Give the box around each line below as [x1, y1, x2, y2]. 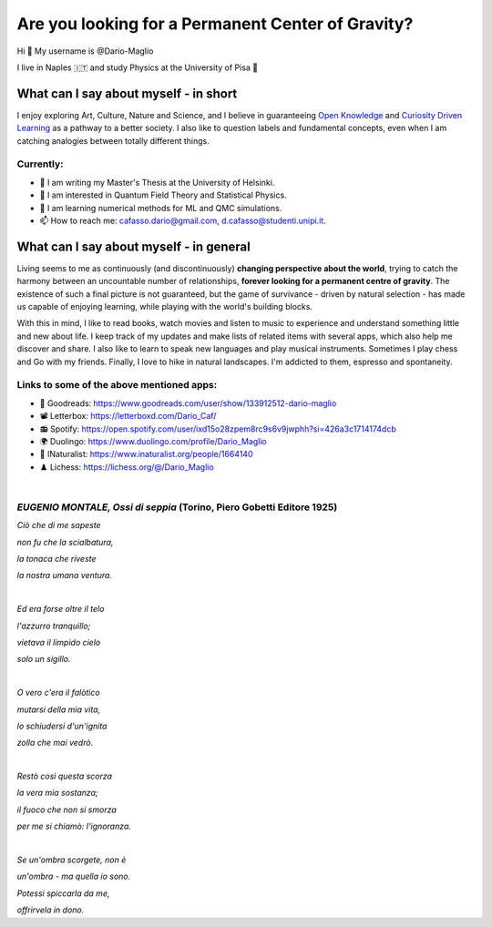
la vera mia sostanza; [16, 788, 99, 799]
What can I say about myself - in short [16, 86, 238, 101]
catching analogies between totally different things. [16, 135, 210, 146]
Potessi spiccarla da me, [16, 888, 110, 899]
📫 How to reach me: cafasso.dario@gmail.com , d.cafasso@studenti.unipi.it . [39, 215, 327, 226]
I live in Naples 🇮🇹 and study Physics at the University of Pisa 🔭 [16, 62, 259, 73]
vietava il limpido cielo [16, 637, 101, 647]
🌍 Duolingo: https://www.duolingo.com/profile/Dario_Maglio [39, 435, 268, 446]
